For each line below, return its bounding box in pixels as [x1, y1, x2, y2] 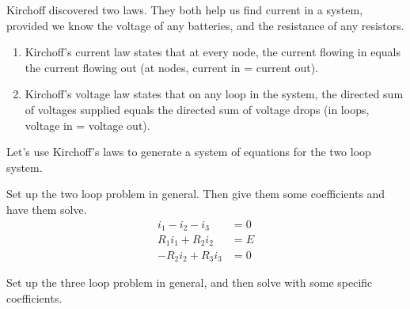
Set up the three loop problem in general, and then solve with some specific [6, 273, 373, 290]
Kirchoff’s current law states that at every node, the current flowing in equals [25, 44, 401, 60]
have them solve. [6, 200, 87, 217]
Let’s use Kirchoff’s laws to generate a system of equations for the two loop [6, 143, 371, 160]
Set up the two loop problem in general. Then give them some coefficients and [6, 185, 385, 202]
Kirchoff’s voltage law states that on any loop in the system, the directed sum [25, 86, 404, 102]
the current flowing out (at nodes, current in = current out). [25, 59, 318, 75]
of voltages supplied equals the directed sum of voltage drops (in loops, [25, 101, 370, 117]
